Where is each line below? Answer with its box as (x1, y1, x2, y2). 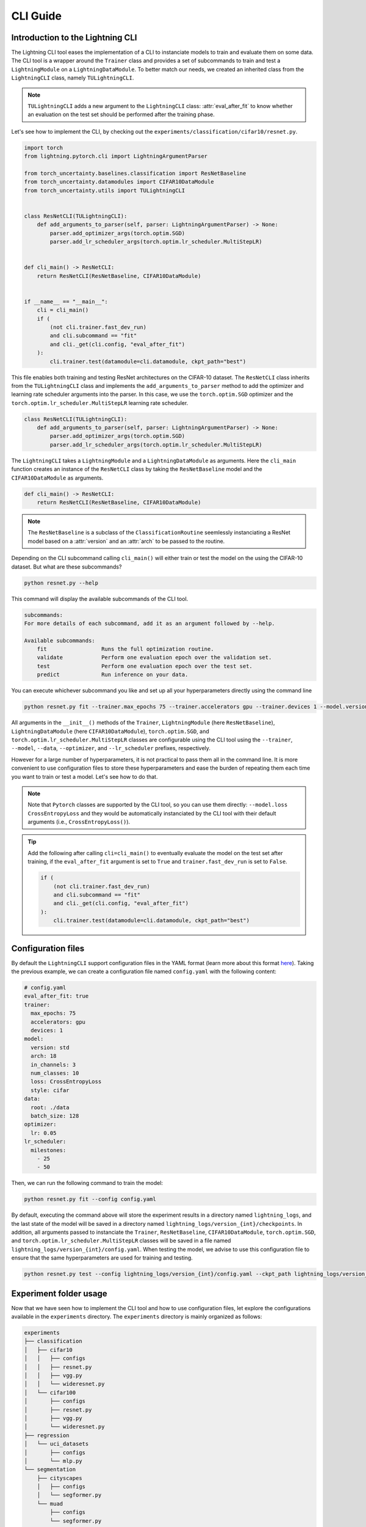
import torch (24, 144, 63, 151)
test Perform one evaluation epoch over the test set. (37, 663, 253, 669)
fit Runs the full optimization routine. (37, 646, 214, 653)
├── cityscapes (37, 1474, 82, 1481)
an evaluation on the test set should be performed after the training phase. (27, 111, 215, 118)
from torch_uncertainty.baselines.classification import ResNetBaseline (24, 170, 246, 177)
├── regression (24, 1432, 70, 1438)
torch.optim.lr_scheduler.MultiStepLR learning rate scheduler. (11, 399, 188, 406)
